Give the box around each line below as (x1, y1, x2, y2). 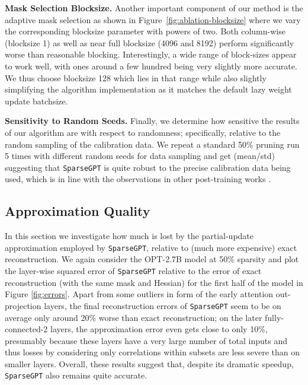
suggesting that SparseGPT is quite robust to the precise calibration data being (5, 161, 291, 173)
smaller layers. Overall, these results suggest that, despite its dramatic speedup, (5, 357, 294, 370)
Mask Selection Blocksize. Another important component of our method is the (5, 2, 303, 14)
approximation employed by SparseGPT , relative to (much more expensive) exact (5, 241, 297, 253)
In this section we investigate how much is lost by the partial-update (5, 230, 254, 242)
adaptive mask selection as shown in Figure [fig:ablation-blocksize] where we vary (5, 13, 301, 26)
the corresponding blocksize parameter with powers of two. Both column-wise (5, 25, 285, 37)
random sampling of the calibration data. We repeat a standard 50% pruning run (5, 138, 300, 150)
